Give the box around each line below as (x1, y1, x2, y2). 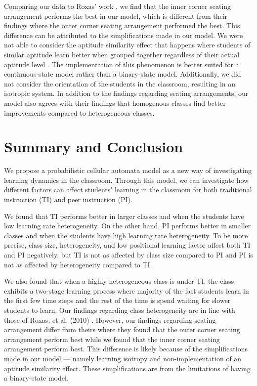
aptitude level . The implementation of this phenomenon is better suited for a (4, 59, 239, 69)
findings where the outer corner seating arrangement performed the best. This (4, 20, 240, 31)
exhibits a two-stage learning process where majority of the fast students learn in (4, 285, 249, 296)
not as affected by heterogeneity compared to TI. (4, 259, 152, 269)
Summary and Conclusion (4, 136, 183, 157)
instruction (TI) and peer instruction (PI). (4, 194, 132, 205)
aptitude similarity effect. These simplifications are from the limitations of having (4, 363, 251, 373)
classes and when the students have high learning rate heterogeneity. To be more (4, 230, 248, 240)
